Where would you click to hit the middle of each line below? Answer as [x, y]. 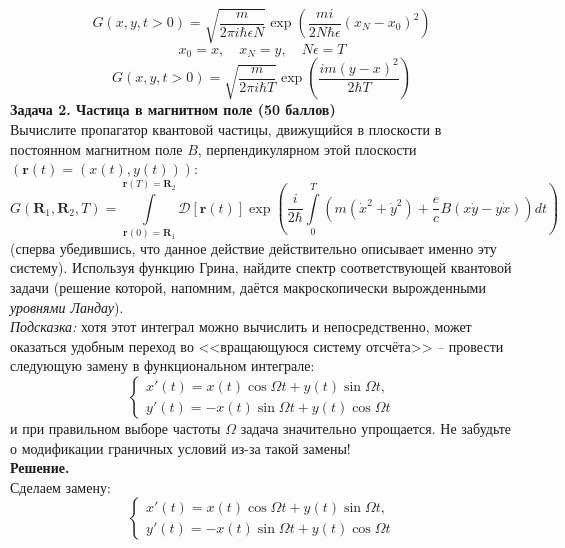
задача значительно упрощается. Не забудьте [376, 428]
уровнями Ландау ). [67, 306]
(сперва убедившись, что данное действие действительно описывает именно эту [253, 247]
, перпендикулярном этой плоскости [307, 148]
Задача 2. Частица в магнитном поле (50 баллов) [173, 109]
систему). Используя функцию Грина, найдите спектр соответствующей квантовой [261, 267]
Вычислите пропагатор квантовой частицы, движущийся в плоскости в [226, 128]
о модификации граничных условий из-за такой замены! [180, 447]
